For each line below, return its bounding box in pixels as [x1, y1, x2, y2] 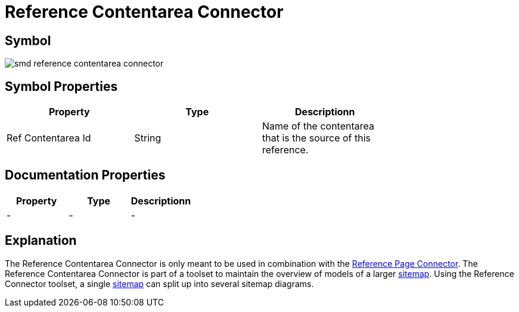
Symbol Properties [5, 78, 118, 94]
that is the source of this [262, 132, 371, 144]
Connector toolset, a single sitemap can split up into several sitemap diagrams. [5, 278, 314, 289]
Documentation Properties [5, 168, 166, 183]
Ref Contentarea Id [7, 132, 91, 144]
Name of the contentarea [262, 120, 374, 133]
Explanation [5, 233, 77, 248]
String [134, 132, 161, 144]
